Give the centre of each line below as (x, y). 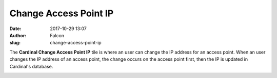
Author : (18, 35)
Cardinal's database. (31, 66)
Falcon (57, 35)
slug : (15, 43)
